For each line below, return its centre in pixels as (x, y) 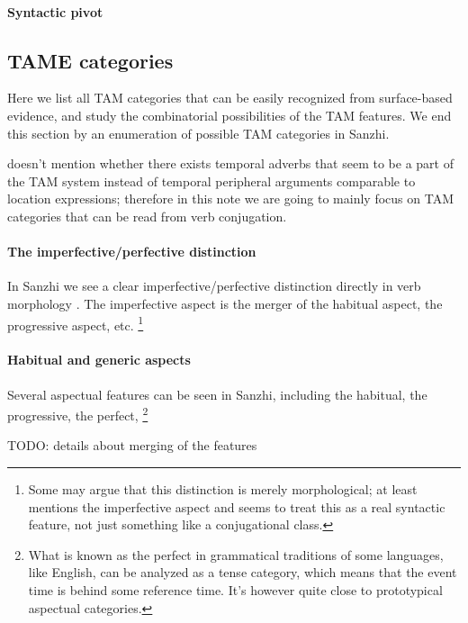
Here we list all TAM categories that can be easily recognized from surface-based (230, 98)
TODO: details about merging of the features (132, 445)
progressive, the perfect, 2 (78, 414)
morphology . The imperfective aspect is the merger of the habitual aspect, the (225, 303)
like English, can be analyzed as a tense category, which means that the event (243, 572)
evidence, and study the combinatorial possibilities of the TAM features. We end (229, 115)
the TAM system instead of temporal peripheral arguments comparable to (211, 181)
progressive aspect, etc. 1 (76, 323)
